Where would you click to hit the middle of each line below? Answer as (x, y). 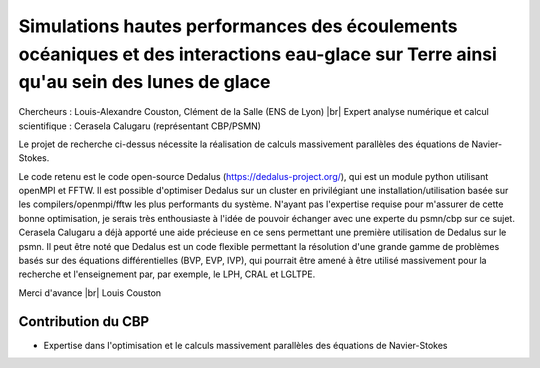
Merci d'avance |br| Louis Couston (90, 292)
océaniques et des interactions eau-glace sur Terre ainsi (257, 54)
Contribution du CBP (84, 321)
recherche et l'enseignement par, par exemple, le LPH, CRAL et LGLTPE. (167, 274)
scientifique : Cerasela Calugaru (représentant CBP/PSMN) (140, 126)
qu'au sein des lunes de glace (144, 82)
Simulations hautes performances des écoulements (238, 26)
